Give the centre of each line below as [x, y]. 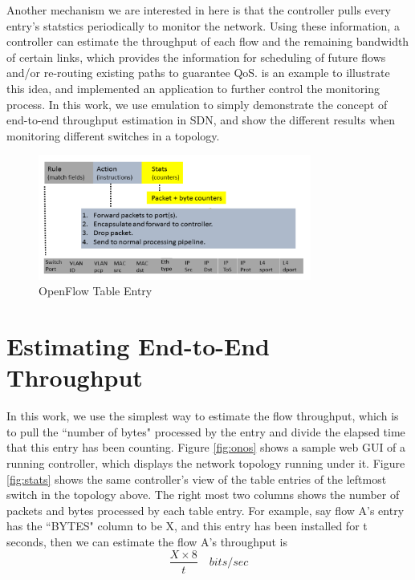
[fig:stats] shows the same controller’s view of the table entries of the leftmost [197, 479]
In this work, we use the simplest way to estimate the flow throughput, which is [203, 416]
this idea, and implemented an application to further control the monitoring [193, 88]
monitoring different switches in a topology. [113, 135]
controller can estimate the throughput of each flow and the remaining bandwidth [208, 41]
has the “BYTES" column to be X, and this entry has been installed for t [187, 526]
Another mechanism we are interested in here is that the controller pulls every [199, 10]
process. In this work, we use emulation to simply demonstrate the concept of [197, 104]
